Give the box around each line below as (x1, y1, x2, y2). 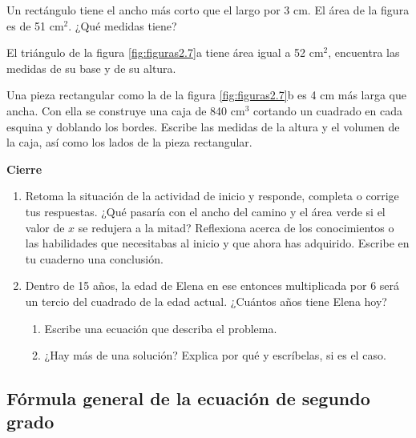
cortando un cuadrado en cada (253, 102, 402, 119)
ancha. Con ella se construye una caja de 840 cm (6, 102, 245, 119)
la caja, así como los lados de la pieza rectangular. (6, 134, 252, 151)
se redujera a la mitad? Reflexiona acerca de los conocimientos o (78, 219, 394, 235)
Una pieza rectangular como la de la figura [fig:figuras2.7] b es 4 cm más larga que (6, 86, 406, 103)
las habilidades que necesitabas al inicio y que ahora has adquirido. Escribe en (25, 235, 410, 251)
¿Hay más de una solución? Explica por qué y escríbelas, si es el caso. (44, 347, 386, 364)
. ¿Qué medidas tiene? (68, 17, 177, 34)
